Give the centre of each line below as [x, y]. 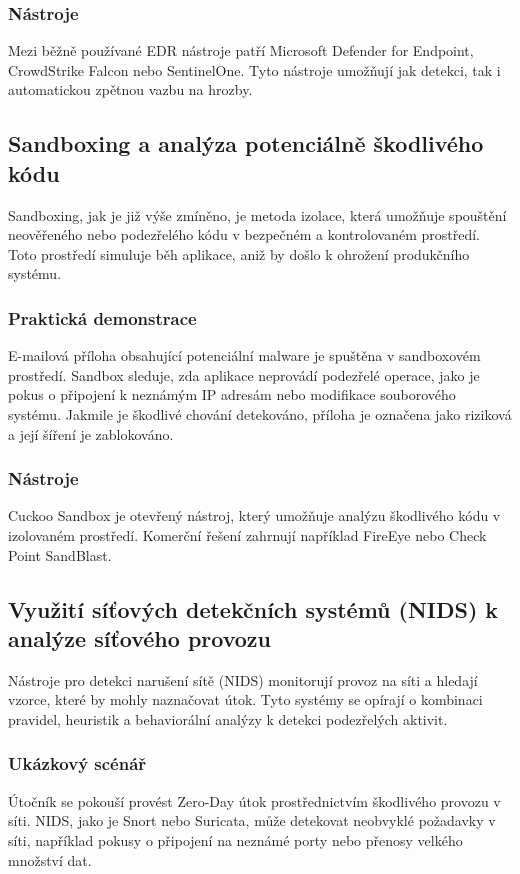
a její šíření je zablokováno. [91, 433]
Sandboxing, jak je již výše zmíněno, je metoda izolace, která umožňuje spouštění [257, 214]
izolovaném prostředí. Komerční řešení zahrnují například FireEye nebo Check [247, 534]
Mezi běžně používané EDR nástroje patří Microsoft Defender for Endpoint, [241, 50]
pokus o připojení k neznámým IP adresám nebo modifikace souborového [232, 394]
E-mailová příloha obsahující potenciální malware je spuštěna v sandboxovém [244, 355]
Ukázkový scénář [77, 763]
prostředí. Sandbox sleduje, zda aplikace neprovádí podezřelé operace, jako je [244, 374]
